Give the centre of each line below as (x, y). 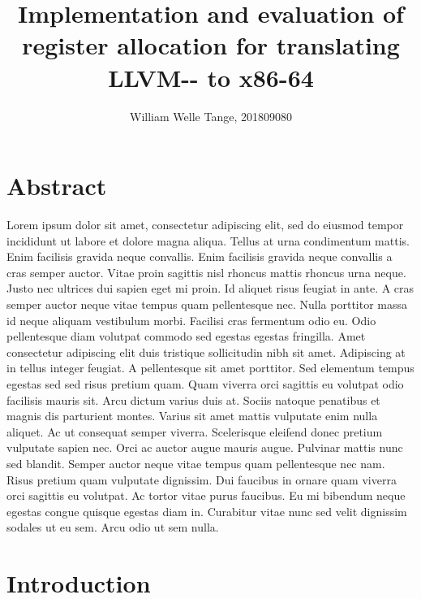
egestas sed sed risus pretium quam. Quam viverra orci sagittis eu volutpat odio (205, 383)
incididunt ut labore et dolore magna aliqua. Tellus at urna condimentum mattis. (208, 240)
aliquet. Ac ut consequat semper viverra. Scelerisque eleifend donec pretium (195, 431)
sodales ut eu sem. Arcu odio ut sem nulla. (113, 527)
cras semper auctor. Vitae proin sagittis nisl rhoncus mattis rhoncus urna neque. (206, 272)
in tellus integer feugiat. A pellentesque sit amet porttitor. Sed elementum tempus (210, 368)
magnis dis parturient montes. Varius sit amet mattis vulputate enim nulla (192, 416)
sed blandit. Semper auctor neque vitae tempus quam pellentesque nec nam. (196, 463)
